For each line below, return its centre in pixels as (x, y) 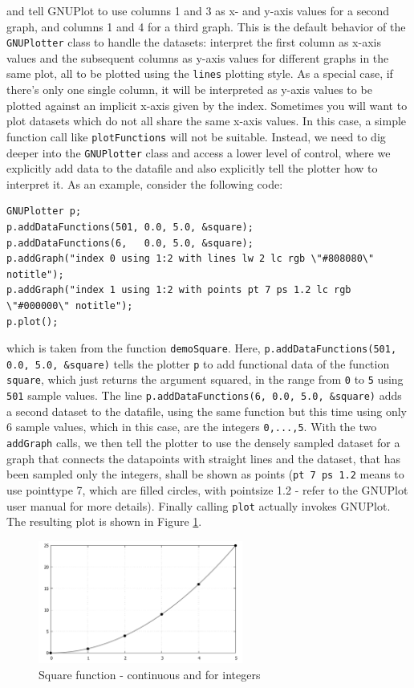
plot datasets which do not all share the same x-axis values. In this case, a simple (207, 121)
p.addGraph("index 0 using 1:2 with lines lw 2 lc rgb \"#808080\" (191, 259)
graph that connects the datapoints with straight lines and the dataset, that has (203, 458)
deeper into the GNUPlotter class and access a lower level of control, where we (199, 152)
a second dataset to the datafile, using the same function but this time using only (207, 411)
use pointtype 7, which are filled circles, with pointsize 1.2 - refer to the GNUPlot (207, 489)
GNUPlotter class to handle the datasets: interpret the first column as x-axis (194, 42)
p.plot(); (32, 322)
